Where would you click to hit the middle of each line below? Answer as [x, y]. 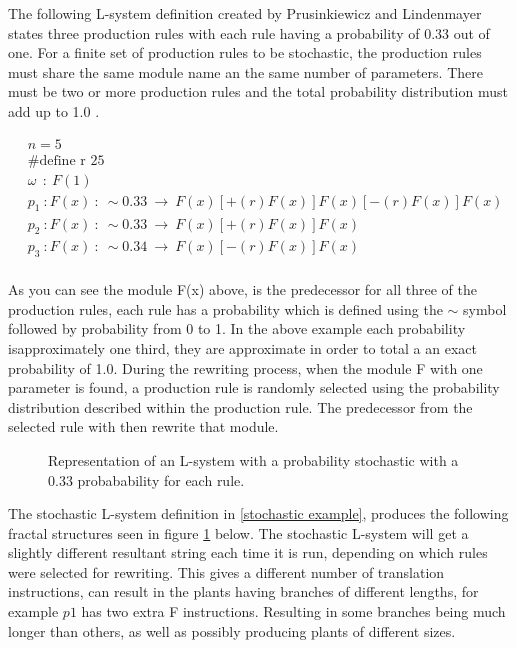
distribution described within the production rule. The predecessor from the [240, 406]
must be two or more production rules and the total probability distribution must [258, 91]
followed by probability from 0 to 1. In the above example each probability [237, 328]
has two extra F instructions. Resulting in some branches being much [293, 611]
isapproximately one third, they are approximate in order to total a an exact [242, 347]
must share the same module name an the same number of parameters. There [245, 71]
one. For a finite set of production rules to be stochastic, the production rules [245, 52]
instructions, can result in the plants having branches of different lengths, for [243, 591]
